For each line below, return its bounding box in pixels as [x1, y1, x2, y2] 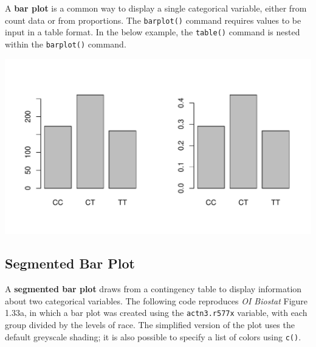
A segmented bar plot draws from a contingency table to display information [5, 282, 302, 295]
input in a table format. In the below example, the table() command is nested [5, 26, 300, 38]
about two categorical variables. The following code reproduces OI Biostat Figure [5, 294, 308, 307]
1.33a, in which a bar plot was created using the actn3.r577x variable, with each [5, 306, 307, 319]
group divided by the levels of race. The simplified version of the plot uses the [5, 318, 295, 331]
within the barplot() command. [5, 37, 126, 50]
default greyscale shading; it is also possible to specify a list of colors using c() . [5, 330, 301, 343]
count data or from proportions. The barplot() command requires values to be [5, 13, 301, 26]
